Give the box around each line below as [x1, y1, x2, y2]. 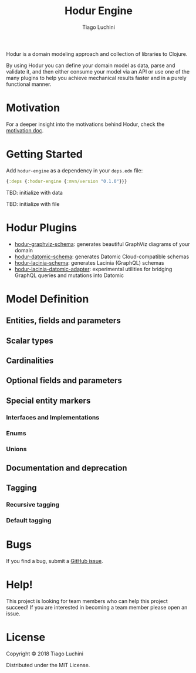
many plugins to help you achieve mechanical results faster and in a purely [6, 74, 187, 81]
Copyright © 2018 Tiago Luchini [6, 650, 84, 657]
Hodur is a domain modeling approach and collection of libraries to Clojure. [6, 50, 188, 57]
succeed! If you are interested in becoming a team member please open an [6, 604, 188, 611]
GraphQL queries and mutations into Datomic [14, 272, 124, 279]
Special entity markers [6, 395, 91, 405]
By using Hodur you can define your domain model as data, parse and [6, 62, 175, 69]
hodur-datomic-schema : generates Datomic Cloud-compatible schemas [14, 253, 190, 260]
